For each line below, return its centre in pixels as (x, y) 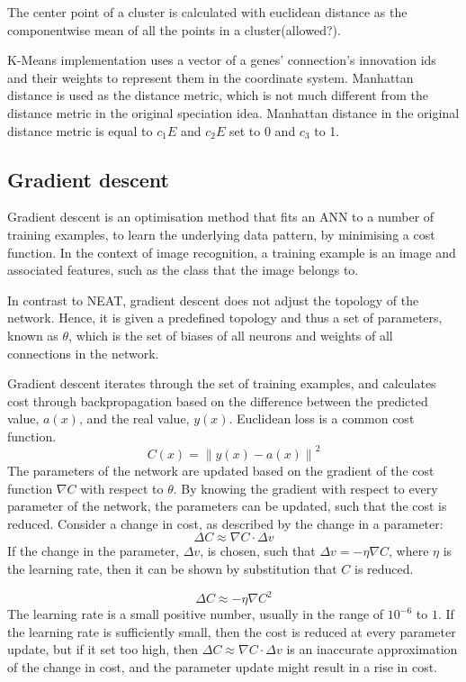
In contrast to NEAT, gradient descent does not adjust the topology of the (213, 300)
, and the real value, (134, 418)
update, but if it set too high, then (103, 649)
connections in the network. (83, 353)
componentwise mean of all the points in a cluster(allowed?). (174, 29)
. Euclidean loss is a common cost (322, 418)
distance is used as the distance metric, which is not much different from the (218, 95)
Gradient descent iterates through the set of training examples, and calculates (222, 383)
